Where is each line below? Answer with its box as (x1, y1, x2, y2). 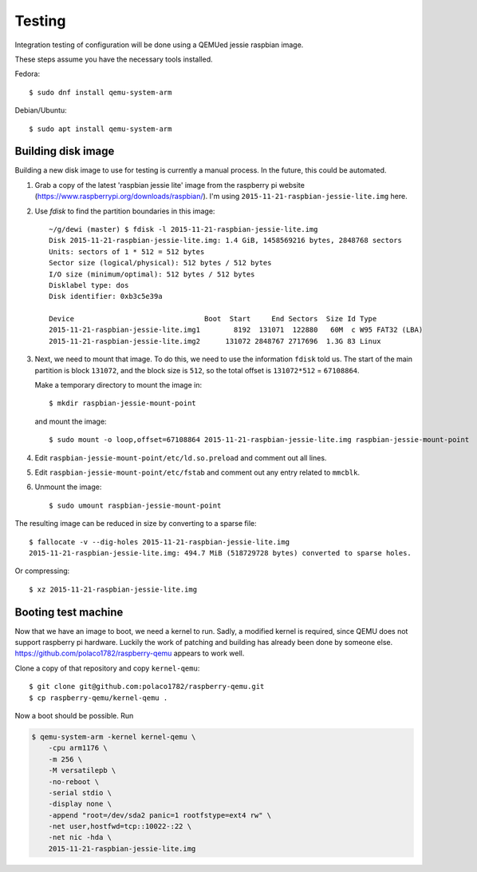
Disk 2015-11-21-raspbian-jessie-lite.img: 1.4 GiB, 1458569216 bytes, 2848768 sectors (49, 236, 403, 245)
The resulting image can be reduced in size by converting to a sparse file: (14, 519, 257, 528)
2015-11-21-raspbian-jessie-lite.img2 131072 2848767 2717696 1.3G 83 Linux (49, 336, 381, 345)
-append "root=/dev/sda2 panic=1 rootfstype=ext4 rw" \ (48, 810, 272, 819)
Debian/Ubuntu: (14, 106, 67, 115)
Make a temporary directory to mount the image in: (34, 380, 203, 390)
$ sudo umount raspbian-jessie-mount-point (49, 500, 222, 510)
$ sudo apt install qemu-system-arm (29, 124, 172, 133)
